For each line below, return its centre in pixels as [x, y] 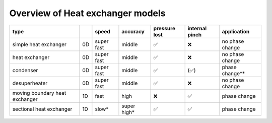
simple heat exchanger [39, 44]
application [236, 31]
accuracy [133, 31]
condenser [25, 70]
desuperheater [30, 83]
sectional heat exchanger [42, 109]
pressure [164, 28]
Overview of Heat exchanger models [87, 13]
